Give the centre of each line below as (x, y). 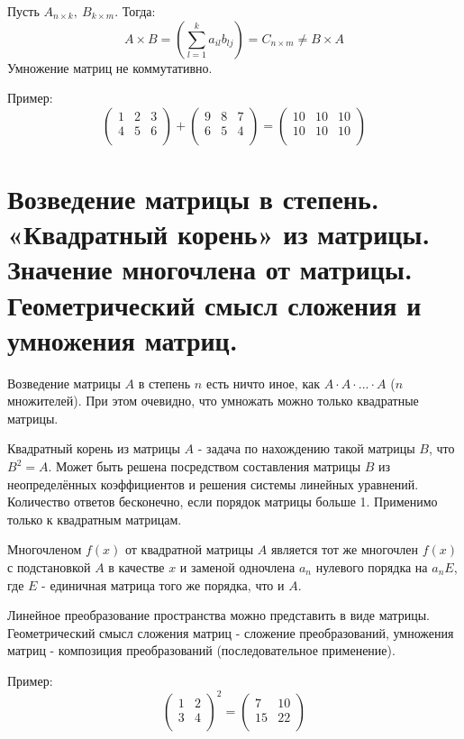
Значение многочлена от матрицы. (210, 269)
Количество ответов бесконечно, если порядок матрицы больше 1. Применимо (223, 502)
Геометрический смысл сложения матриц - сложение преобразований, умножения (231, 632)
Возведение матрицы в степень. (193, 198)
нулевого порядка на (372, 567)
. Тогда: (135, 11)
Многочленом (45, 549)
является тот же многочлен (345, 549)
